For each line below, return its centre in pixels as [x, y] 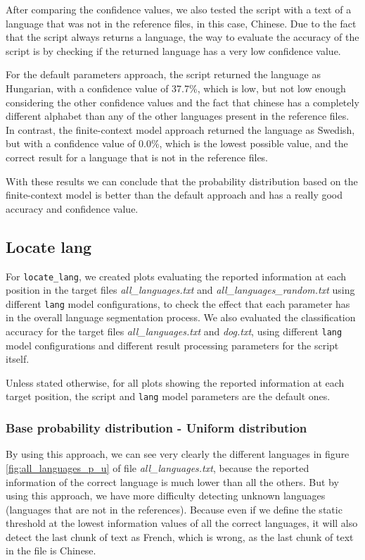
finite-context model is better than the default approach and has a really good [174, 195]
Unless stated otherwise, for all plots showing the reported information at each [175, 382]
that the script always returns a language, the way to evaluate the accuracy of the [182, 37]
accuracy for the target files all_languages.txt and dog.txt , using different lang [174, 331]
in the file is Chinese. [51, 550]
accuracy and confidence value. [72, 208]
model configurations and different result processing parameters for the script [172, 345]
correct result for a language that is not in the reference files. [137, 157]
